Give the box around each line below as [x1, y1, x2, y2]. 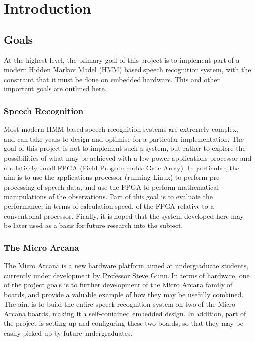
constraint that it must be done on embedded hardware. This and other [4, 74, 220, 84]
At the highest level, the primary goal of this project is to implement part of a [4, 55, 240, 65]
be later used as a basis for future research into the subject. [4, 220, 183, 230]
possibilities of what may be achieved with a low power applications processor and [4, 152, 252, 163]
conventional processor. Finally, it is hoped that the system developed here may [4, 210, 244, 221]
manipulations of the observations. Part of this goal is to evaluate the [4, 191, 213, 201]
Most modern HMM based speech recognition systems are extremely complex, [4, 124, 238, 134]
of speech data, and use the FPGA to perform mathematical [37, 181, 219, 192]
